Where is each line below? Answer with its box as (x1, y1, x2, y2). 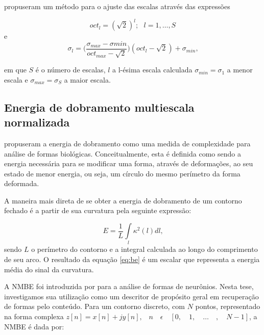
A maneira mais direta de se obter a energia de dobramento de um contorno (4, 195, 242, 205)
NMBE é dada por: (4, 321, 64, 331)
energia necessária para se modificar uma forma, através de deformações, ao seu (4, 158, 253, 169)
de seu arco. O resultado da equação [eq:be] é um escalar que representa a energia (4, 254, 260, 264)
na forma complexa (4, 311, 64, 321)
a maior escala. (64, 74, 111, 85)
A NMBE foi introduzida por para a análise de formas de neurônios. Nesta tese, (4, 281, 254, 292)
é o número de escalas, (35, 64, 106, 75)
